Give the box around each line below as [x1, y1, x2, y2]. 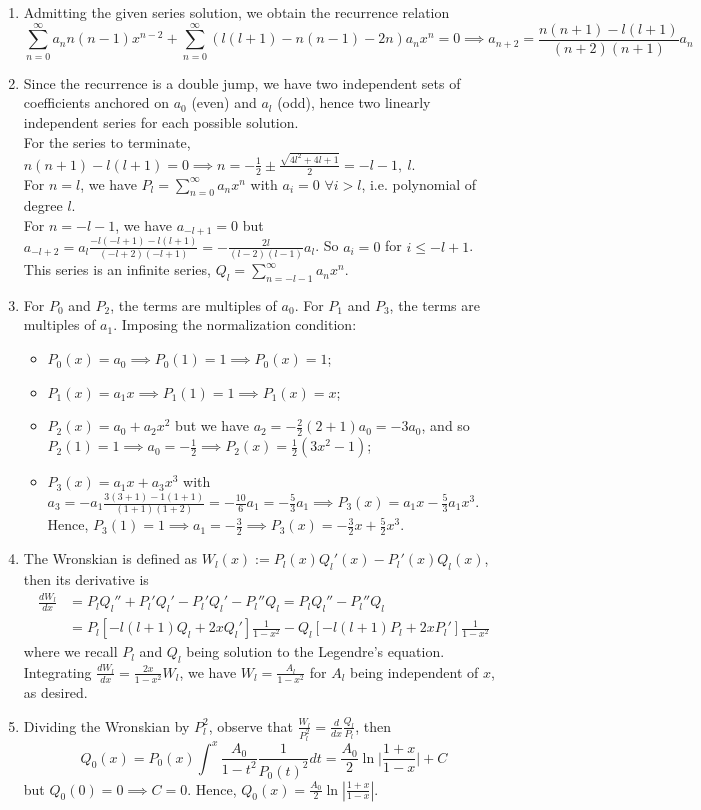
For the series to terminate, [23, 131, 191, 152]
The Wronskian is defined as [23, 548, 198, 569]
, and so [421, 415, 470, 436]
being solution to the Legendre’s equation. [186, 641, 445, 662]
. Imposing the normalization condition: [113, 314, 357, 335]
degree [23, 195, 63, 216]
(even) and [191, 92, 257, 113]
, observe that [208, 715, 293, 736]
